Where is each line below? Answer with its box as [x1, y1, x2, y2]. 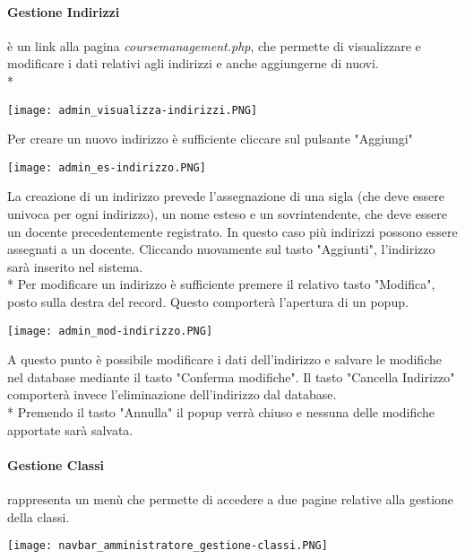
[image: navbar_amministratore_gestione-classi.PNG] [7, 539, 328, 553]
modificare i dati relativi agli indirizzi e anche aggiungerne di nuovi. [7, 54, 379, 73]
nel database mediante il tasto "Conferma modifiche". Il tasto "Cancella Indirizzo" [7, 367, 455, 386]
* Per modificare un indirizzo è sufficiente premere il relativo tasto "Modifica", [7, 275, 435, 293]
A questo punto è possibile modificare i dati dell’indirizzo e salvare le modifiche [7, 350, 442, 369]
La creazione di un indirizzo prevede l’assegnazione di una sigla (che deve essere [7, 187, 444, 205]
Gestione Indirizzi [7, 2, 120, 21]
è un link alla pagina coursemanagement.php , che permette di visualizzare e [7, 36, 421, 55]
